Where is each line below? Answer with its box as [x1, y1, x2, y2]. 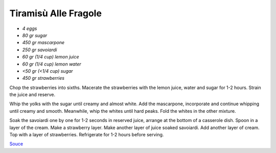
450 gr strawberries [22, 75, 65, 81]
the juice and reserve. [9, 91, 56, 98]
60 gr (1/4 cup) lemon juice [22, 54, 79, 60]
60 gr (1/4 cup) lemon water [22, 61, 81, 67]
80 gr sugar [22, 32, 48, 38]
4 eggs [22, 25, 37, 32]
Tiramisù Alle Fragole [9, 8, 102, 19]
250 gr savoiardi [22, 46, 57, 53]
